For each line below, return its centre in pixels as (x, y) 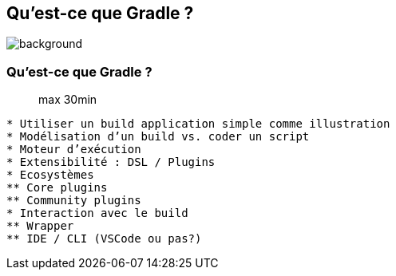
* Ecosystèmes (50, 175)
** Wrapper (40, 226)
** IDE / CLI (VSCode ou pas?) (104, 239)
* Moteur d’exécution (74, 150)
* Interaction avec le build (97, 213)
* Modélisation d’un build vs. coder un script (158, 137)
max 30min (68, 100)
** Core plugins (57, 188)
